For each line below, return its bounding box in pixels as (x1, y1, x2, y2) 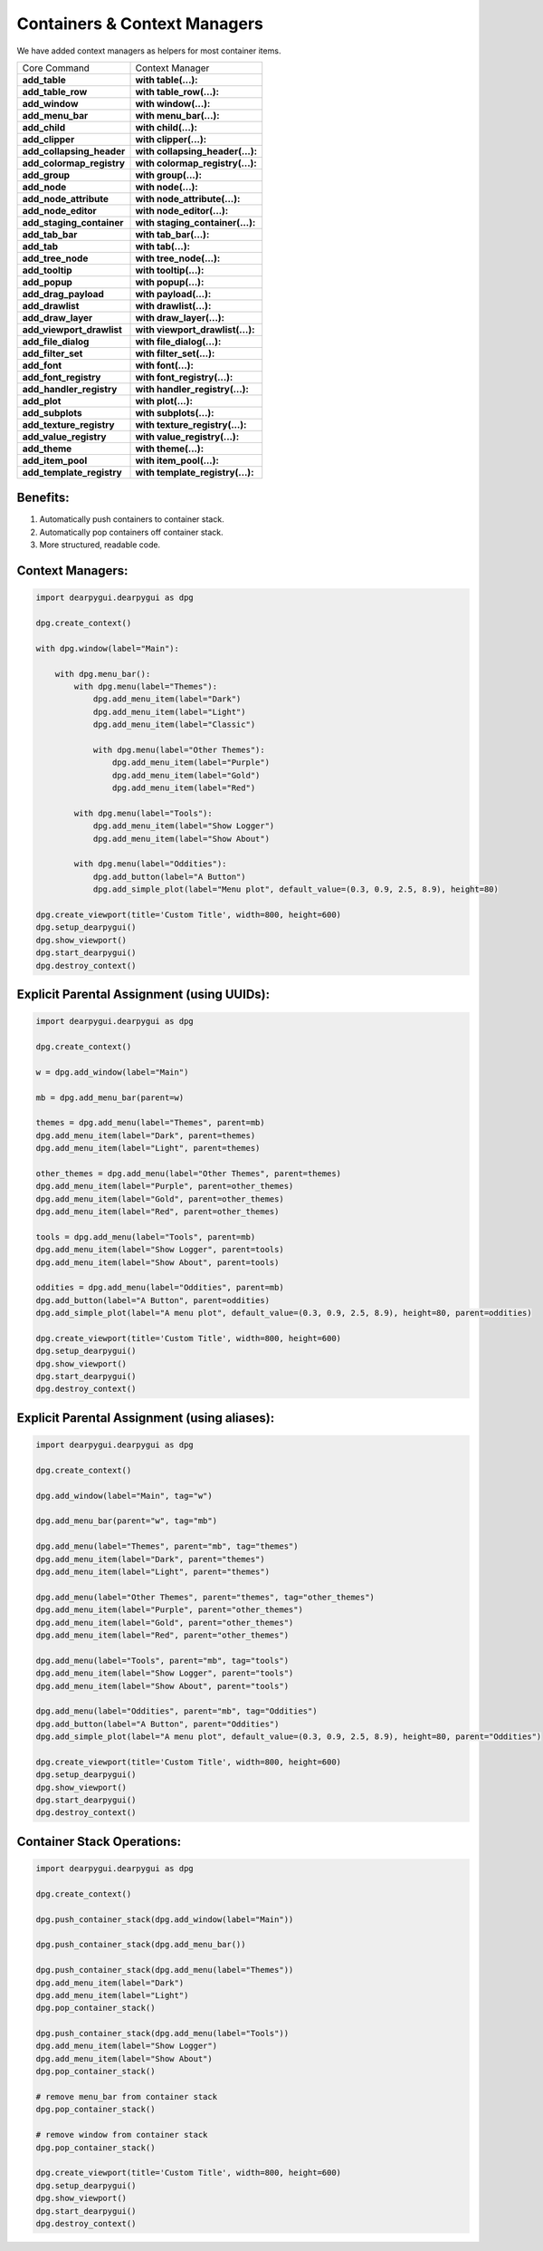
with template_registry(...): (135, 466, 254, 478)
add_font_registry (22, 371, 101, 383)
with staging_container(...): (135, 216, 256, 228)
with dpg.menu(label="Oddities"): (73, 859, 227, 869)
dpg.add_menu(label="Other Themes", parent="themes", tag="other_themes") (35, 1591, 376, 1602)
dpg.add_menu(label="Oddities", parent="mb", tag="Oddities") (35, 1706, 318, 1716)
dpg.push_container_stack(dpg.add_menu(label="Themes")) (35, 1965, 294, 1976)
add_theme (22, 442, 72, 455)
